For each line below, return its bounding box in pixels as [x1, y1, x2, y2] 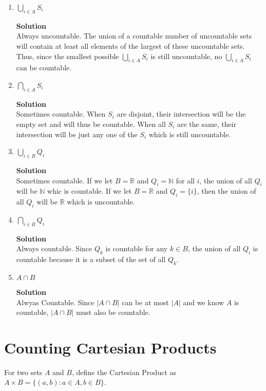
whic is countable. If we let [47, 185, 132, 196]
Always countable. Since [16, 243, 92, 254]
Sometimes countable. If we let [16, 175, 113, 185]
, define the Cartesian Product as [71, 366, 177, 377]
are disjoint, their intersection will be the [117, 108, 246, 119]
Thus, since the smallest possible [16, 50, 119, 61]
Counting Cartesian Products [4, 337, 217, 358]
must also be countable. [76, 307, 150, 318]
